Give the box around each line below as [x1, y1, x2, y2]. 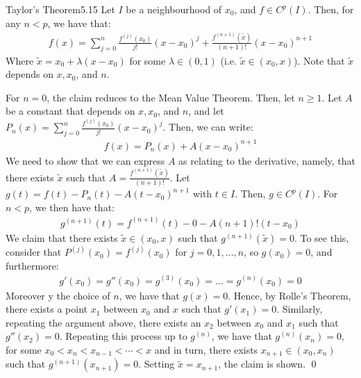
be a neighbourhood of [126, 2, 222, 16]
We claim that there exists [6, 230, 118, 245]
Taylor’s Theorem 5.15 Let [6, 2, 115, 16]
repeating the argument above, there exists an [6, 315, 201, 329]
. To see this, [294, 230, 349, 245]
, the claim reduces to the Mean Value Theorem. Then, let [47, 90, 295, 104]
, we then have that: [29, 199, 115, 214]
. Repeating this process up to [59, 329, 187, 343]
